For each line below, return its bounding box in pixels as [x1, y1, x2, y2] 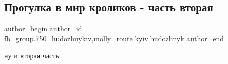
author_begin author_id [4, 23, 82, 34]
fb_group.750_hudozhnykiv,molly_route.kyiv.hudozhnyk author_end [4, 33, 224, 44]
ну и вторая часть [4, 50, 59, 61]
